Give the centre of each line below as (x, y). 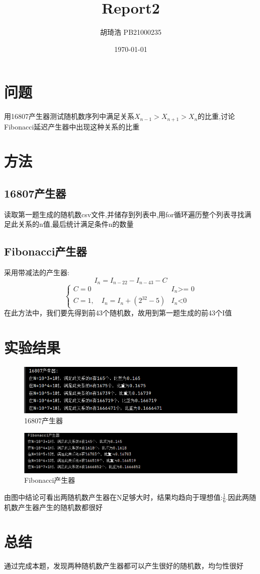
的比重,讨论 (216, 116)
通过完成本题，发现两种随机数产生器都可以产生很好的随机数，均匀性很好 (124, 566)
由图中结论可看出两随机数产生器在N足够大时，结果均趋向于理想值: (113, 497)
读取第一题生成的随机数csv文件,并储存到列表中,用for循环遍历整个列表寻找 (124, 214)
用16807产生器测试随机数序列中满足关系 (69, 116)
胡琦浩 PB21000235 (131, 32)
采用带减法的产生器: (37, 272)
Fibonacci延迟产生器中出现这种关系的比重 (72, 126)
